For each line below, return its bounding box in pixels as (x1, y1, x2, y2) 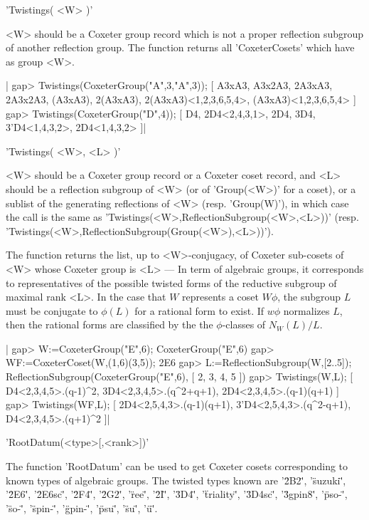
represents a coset (182, 289, 260, 304)
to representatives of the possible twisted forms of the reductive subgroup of (6, 275, 337, 290)
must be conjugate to (6, 303, 98, 318)
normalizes (283, 303, 330, 318)
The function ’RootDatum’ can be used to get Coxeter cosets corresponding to (6, 459, 348, 474)
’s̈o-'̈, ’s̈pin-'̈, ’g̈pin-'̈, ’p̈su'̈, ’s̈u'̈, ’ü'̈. (6, 500, 158, 515)
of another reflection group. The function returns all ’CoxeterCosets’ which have (6, 40, 355, 55)
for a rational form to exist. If (134, 303, 264, 318)
